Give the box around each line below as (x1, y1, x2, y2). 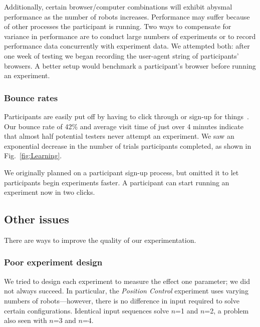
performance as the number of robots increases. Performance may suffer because (4, 11, 250, 22)
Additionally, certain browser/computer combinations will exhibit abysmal (4, 2, 232, 12)
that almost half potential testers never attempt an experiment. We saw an (4, 131, 234, 141)
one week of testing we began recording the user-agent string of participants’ (4, 50, 239, 61)
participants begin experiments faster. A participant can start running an (4, 177, 229, 187)
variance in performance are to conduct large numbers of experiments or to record (4, 31, 256, 41)
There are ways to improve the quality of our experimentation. (4, 234, 196, 245)
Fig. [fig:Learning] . (4, 150, 62, 161)
